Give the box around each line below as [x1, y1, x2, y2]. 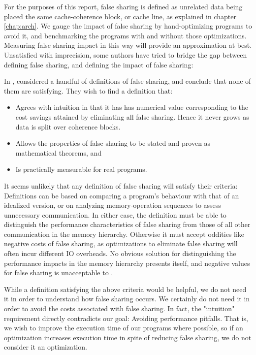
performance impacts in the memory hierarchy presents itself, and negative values [4, 258, 250, 268]
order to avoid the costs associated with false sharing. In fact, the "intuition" [4, 303, 235, 314]
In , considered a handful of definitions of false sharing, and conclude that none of [4, 76, 251, 86]
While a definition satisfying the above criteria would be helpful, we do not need [4, 284, 247, 294]
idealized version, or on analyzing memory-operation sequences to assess [4, 200, 221, 210]
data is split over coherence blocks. [15, 121, 121, 131]
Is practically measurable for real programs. [15, 164, 147, 174]
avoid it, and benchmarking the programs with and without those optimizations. [4, 30, 247, 40]
